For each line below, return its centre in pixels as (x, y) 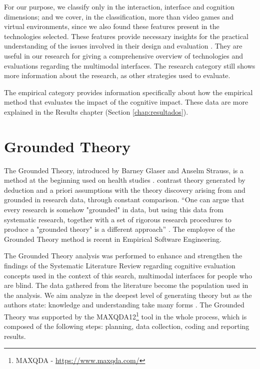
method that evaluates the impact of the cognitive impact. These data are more (126, 102)
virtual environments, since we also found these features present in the (112, 26)
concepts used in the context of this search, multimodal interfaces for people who (128, 275)
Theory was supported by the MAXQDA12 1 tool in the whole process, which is (125, 315)
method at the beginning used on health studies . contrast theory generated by (125, 180)
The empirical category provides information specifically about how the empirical (128, 92)
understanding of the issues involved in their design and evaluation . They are (123, 46)
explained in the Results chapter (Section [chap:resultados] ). (96, 111)
